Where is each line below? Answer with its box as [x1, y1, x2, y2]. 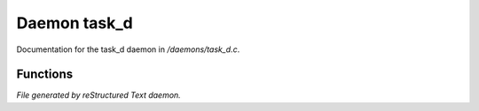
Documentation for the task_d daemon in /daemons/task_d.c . [16, 44, 240, 55]
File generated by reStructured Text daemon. [16, 90, 181, 100]
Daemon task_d [16, 13, 133, 33]
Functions [16, 67, 74, 82]
